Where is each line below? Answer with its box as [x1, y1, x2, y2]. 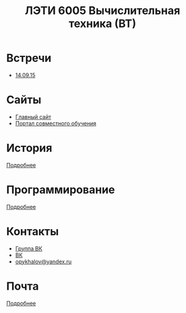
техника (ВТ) [68, 17, 137, 31]
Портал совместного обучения [15, 119, 96, 127]
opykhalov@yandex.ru [15, 258, 72, 265]
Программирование [6, 183, 115, 197]
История [6, 141, 52, 155]
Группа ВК [15, 244, 43, 252]
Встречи [6, 51, 52, 65]
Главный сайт [15, 113, 52, 120]
